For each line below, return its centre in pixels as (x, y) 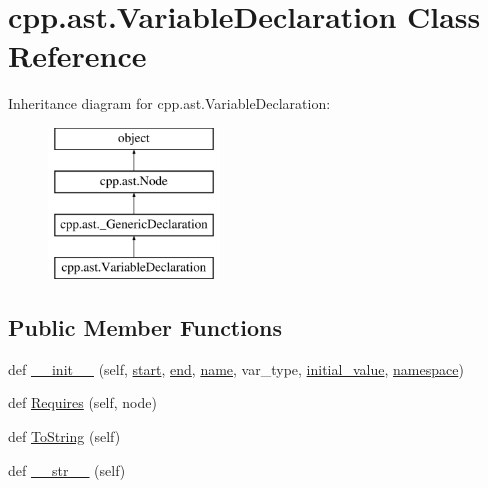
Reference (77, 55)
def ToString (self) (64, 436)
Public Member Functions (145, 327)
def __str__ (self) (67, 469)
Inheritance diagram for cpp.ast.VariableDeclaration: (169, 103)
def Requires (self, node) (82, 402)
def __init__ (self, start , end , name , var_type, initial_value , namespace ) (236, 368)
